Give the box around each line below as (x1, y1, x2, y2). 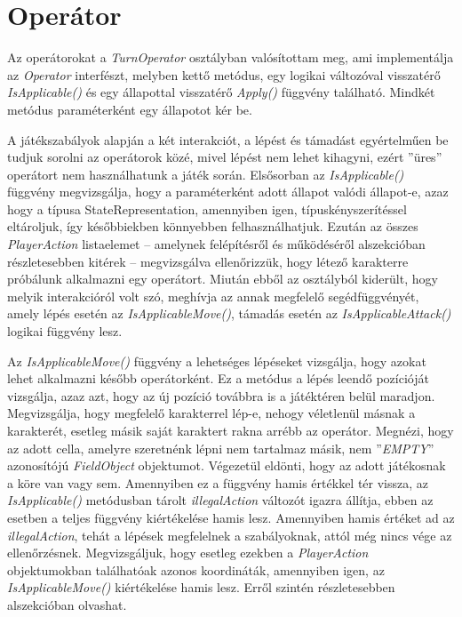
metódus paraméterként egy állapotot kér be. (7, 100, 252, 118)
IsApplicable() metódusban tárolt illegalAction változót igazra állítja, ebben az (7, 491, 434, 509)
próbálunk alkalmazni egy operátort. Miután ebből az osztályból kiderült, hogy (7, 269, 438, 288)
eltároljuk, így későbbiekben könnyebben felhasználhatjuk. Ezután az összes (7, 217, 418, 236)
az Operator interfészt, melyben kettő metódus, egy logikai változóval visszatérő (7, 65, 441, 84)
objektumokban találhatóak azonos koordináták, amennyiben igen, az (7, 560, 385, 579)
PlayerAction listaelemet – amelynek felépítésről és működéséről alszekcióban (7, 235, 426, 253)
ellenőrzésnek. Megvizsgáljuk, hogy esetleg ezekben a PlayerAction (7, 543, 369, 562)
